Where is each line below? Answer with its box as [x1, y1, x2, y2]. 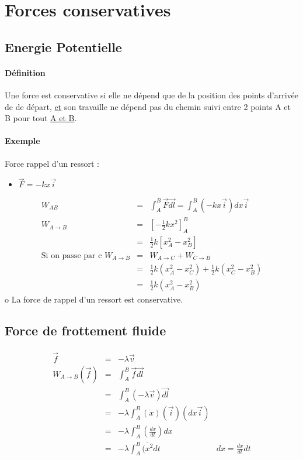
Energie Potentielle [5, 37, 122, 56]
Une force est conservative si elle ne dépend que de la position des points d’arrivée [5, 88, 299, 101]
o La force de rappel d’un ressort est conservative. [5, 293, 183, 305]
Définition [5, 66, 46, 78]
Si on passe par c [41, 251, 102, 260]
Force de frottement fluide [5, 321, 166, 339]
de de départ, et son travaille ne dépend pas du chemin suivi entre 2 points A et [5, 100, 291, 112]
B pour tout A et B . [5, 112, 77, 124]
